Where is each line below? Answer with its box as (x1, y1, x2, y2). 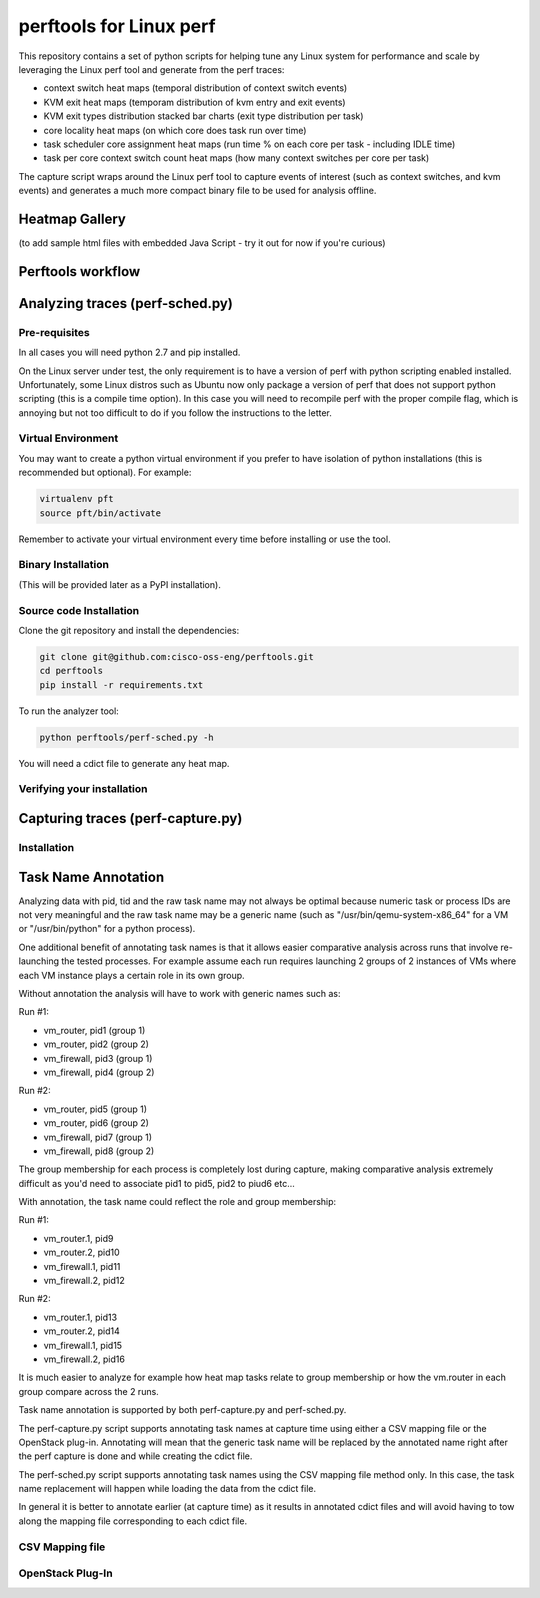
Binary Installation (18, 558, 110, 572)
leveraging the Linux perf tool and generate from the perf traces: (18, 63, 285, 75)
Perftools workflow (18, 263, 141, 280)
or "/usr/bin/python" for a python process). (18, 923, 196, 935)
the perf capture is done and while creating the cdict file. (18, 1450, 253, 1462)
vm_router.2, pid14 (43, 1325, 120, 1337)
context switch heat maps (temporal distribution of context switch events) (43, 82, 348, 94)
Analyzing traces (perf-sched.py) (18, 295, 234, 312)
